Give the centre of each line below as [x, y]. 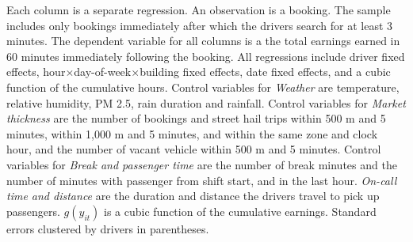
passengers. [33, 211]
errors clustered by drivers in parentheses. [108, 228]
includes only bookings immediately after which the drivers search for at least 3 [200, 25]
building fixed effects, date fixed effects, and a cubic [265, 72]
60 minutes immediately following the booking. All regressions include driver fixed [206, 56]
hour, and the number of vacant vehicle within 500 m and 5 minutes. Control [194, 149]
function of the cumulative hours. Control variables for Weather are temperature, [203, 87]
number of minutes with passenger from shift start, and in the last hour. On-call [202, 180]
